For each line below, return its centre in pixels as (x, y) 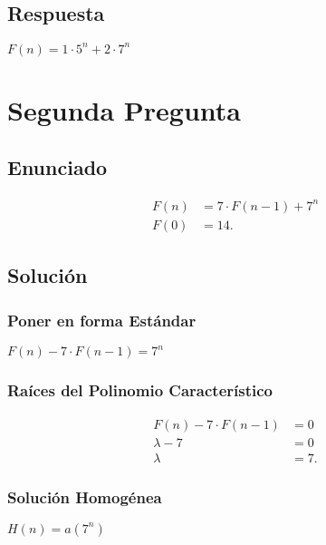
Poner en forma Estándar (102, 320)
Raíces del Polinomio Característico (140, 390)
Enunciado (58, 167)
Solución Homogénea (85, 496)
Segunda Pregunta (124, 109)
